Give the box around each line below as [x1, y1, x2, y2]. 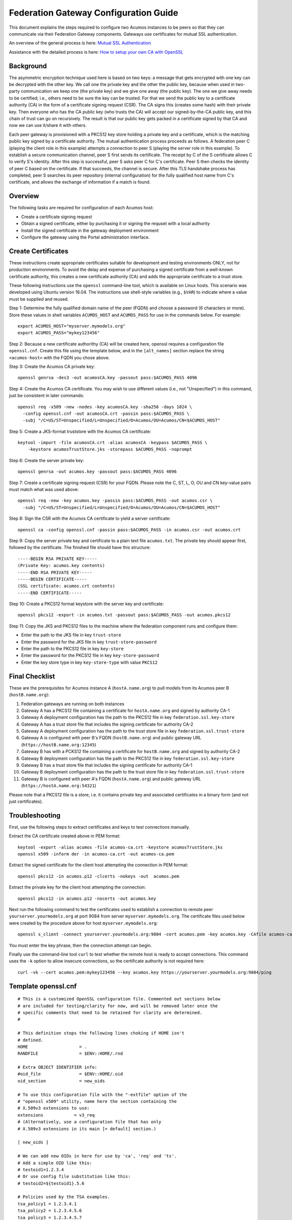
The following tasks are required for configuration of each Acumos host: [9, 205, 154, 211]
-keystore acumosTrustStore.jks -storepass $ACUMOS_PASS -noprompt [27, 447, 192, 452]
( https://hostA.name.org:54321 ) [21, 783, 97, 789]
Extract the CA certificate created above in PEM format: [9, 833, 121, 839]
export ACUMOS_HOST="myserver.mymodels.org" [18, 323, 126, 329]
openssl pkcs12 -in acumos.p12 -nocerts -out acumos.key [18, 895, 157, 901]
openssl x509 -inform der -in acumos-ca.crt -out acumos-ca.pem [18, 852, 175, 857]
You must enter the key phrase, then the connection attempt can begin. [9, 942, 152, 948]
